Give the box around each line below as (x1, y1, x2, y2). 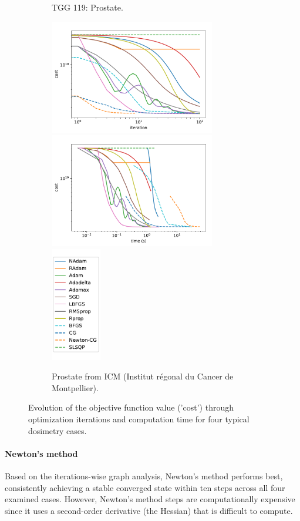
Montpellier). (52, 381, 99, 394)
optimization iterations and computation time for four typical (28, 413, 250, 425)
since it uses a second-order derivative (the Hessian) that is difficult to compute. (5, 504, 293, 516)
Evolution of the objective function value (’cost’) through (28, 401, 234, 414)
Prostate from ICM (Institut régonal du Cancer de (52, 370, 234, 382)
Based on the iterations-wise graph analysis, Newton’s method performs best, (5, 470, 283, 482)
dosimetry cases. (28, 424, 87, 436)
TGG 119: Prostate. (52, 1, 123, 13)
